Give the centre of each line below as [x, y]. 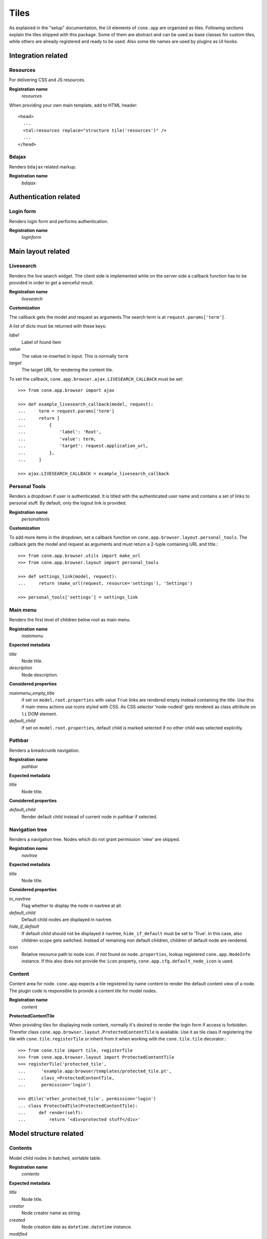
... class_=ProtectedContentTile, [66, 1078]
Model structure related [46, 1134]
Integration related [38, 56]
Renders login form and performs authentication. [59, 221]
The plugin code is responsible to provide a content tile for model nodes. [83, 991]
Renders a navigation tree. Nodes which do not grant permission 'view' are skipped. [95, 840]
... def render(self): [51, 1113]
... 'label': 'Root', [60, 432]
